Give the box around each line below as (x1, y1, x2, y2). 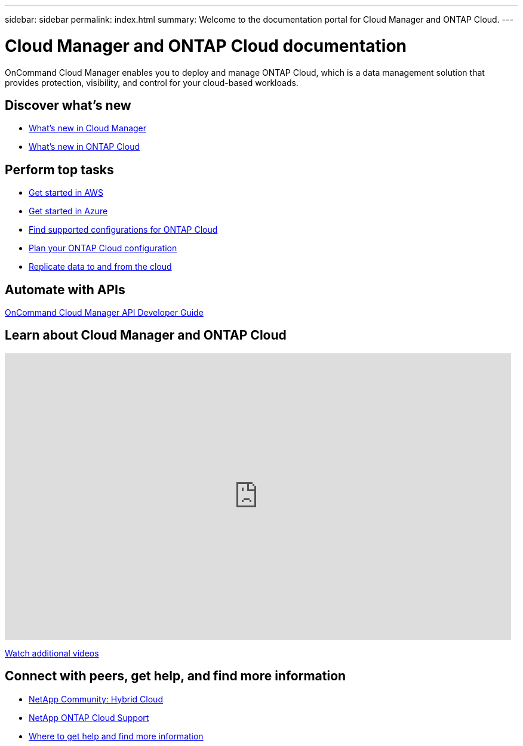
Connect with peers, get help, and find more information (5, 668, 346, 684)
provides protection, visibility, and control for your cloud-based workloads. (5, 77, 299, 88)
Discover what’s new (5, 97, 131, 113)
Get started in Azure (29, 206, 108, 217)
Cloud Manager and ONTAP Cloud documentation (5, 35, 407, 56)
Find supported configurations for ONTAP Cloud (29, 224, 218, 235)
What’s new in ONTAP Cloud (29, 141, 140, 152)
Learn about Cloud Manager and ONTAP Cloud (5, 328, 287, 343)
